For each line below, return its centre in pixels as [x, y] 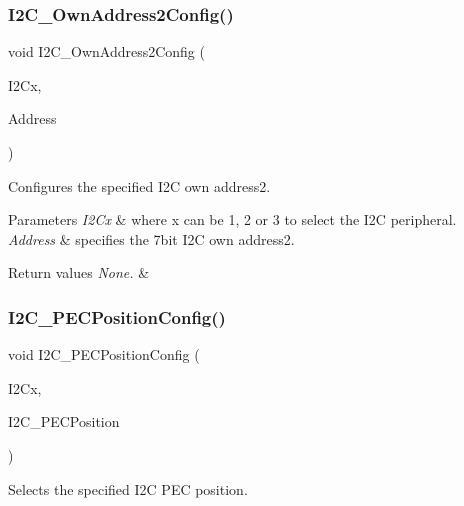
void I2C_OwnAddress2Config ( [106, 51]
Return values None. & [79, 272]
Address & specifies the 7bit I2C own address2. [151, 238]
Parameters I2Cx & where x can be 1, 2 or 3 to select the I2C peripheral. [232, 219]
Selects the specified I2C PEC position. [128, 488]
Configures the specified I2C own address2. [139, 185]
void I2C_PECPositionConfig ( [104, 354]
